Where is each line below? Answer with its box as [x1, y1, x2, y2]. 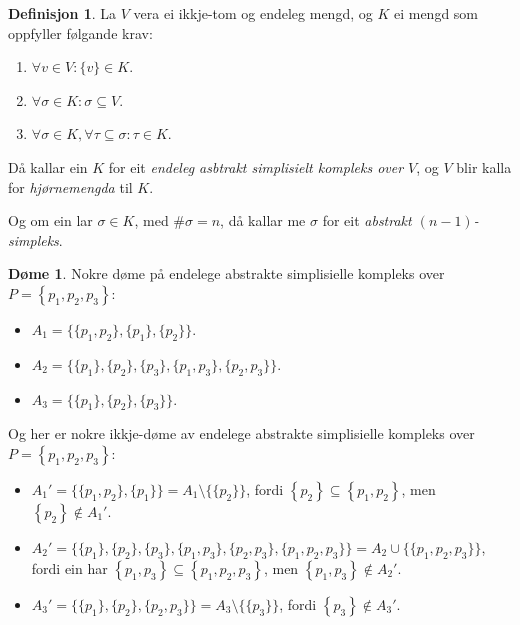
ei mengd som [393, 3, 479, 23]
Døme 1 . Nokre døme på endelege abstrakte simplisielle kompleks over [8, 263, 445, 284]
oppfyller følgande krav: [8, 22, 153, 43]
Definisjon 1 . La [8, 3, 117, 23]
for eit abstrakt [322, 210, 412, 231]
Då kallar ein [8, 156, 88, 177]
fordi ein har [31, 557, 108, 578]
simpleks [8, 229, 59, 250]
